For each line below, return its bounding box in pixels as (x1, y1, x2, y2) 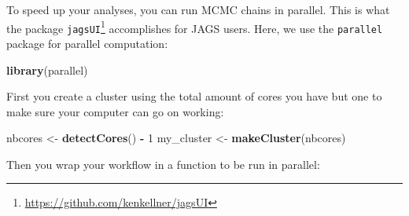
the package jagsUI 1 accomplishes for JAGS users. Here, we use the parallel (6, 17, 383, 36)
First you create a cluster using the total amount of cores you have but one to (6, 88, 382, 104)
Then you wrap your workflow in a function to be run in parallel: (6, 156, 320, 172)
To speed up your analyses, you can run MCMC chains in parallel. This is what (6, 2, 390, 17)
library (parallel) (6, 61, 88, 78)
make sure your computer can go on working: (6, 103, 224, 119)
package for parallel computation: (6, 35, 168, 51)
